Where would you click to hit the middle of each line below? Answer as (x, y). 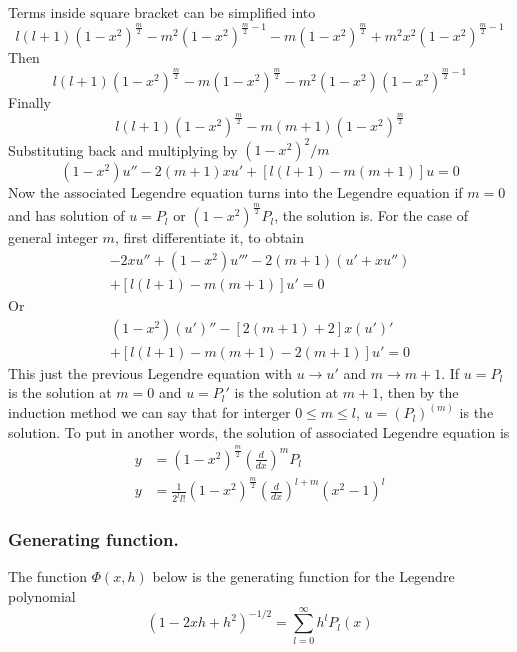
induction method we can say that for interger (149, 412)
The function (47, 576)
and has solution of (66, 215)
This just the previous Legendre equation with (150, 372)
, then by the (419, 392)
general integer (53, 237)
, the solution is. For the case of (371, 215)
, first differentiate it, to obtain (209, 237)
